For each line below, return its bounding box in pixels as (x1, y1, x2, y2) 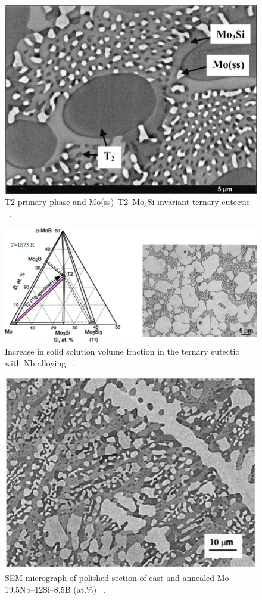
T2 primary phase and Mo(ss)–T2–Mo (5, 195, 145, 208)
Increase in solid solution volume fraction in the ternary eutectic (5, 345, 239, 357)
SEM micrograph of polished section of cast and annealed (5, 571, 215, 583)
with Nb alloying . (5, 356, 75, 369)
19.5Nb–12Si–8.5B (5, 583, 71, 595)
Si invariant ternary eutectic (147, 195, 250, 208)
